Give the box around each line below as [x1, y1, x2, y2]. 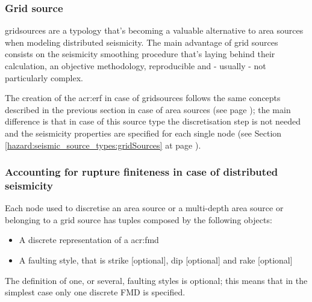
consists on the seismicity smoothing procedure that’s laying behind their [5, 48, 275, 60]
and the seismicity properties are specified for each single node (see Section [5, 126, 282, 139]
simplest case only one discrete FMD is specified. [5, 286, 186, 298]
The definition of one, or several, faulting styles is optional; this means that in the [5, 274, 308, 286]
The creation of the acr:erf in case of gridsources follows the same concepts [5, 91, 281, 104]
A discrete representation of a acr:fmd [19, 233, 159, 246]
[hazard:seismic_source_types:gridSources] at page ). [5, 138, 201, 151]
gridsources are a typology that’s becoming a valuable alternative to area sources [5, 24, 304, 37]
